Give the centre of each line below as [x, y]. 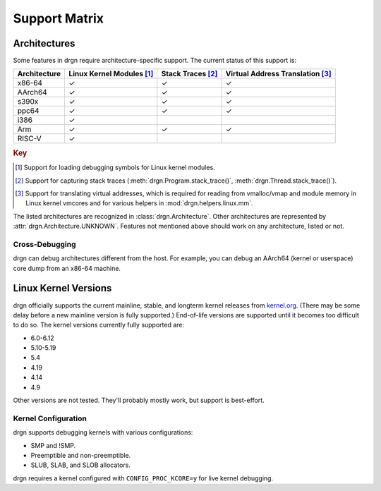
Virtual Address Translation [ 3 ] [278, 74]
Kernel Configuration [50, 418]
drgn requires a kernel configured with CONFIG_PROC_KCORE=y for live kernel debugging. [143, 478]
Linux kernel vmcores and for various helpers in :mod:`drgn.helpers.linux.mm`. [139, 203]
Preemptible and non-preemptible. [81, 455]
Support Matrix [59, 18]
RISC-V [29, 139]
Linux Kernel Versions [62, 288]
